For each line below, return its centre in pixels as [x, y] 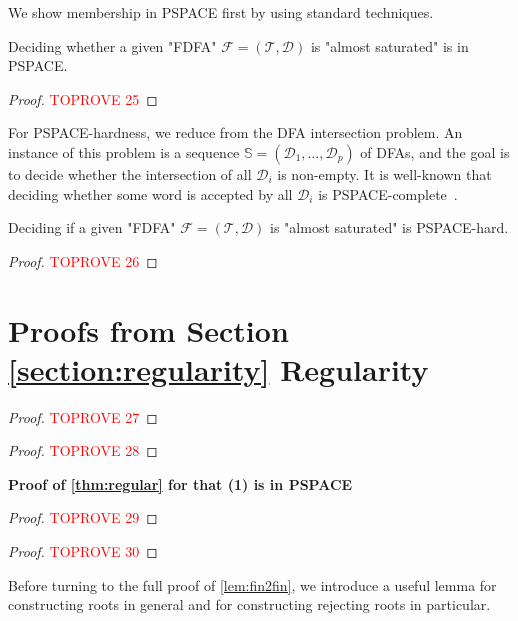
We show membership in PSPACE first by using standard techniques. [221, 12]
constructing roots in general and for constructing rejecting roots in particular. [249, 604]
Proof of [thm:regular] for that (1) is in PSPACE [180, 483]
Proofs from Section [148, 329]
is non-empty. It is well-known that [384, 173]
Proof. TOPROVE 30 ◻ [83, 551]
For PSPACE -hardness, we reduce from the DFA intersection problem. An [235, 132]
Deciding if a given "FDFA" [92, 227]
